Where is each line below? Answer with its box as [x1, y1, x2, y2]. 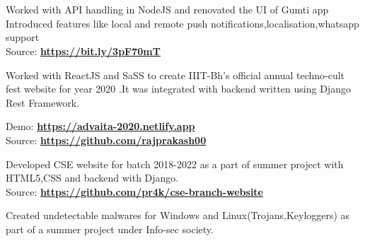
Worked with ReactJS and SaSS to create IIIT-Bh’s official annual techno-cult [6, 67, 345, 82]
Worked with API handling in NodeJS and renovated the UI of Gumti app [6, 2, 329, 17]
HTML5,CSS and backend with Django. [6, 170, 179, 185]
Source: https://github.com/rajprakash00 [6, 132, 207, 147]
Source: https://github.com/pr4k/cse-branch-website [6, 184, 263, 199]
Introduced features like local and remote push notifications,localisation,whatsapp [6, 16, 359, 30]
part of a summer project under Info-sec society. [6, 221, 214, 236]
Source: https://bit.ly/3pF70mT [6, 43, 161, 58]
